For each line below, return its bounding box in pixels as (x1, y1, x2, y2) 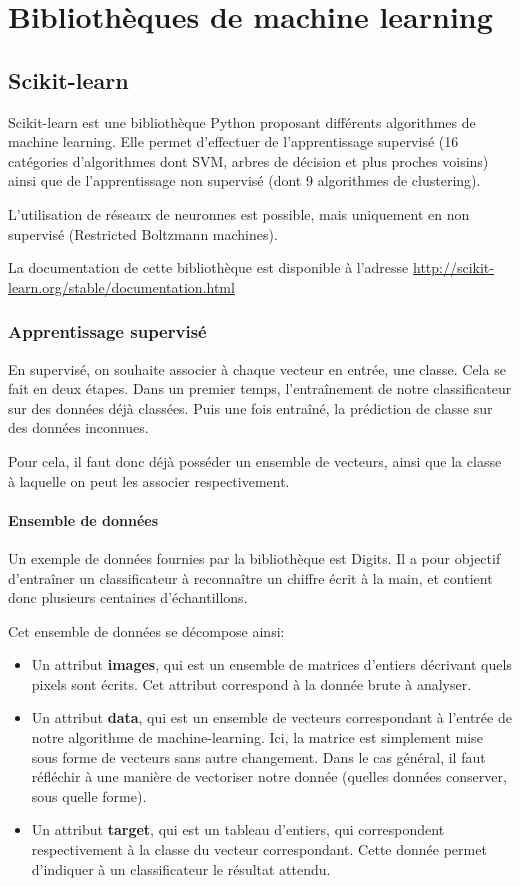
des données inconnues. (8, 417, 149, 438)
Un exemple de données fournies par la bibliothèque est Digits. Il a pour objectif (8, 547, 501, 568)
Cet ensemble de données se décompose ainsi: (8, 620, 285, 641)
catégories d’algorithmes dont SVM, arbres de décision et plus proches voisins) (8, 150, 489, 171)
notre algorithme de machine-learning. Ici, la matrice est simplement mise (31, 727, 483, 748)
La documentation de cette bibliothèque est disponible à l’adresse (8, 257, 409, 278)
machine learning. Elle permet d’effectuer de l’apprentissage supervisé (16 (8, 131, 459, 152)
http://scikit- (412, 257, 494, 278)
